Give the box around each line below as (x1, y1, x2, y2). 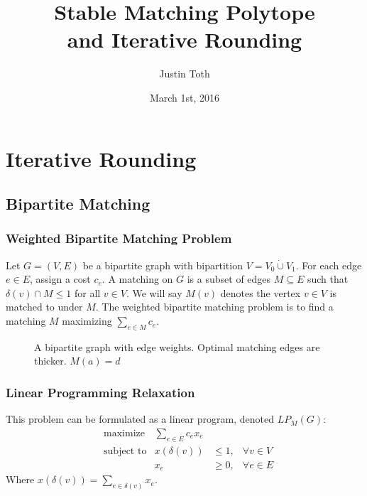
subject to (104, 446, 147, 456)
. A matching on (102, 271, 173, 286)
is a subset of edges (187, 271, 271, 286)
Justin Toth (159, 66, 210, 81)
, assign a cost (29, 271, 91, 286)
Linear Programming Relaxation (6, 383, 195, 401)
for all (74, 285, 101, 300)
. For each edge (295, 257, 362, 272)
